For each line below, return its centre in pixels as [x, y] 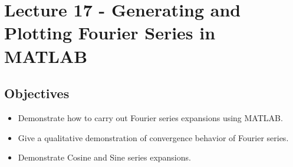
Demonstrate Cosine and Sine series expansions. [104, 157]
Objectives [37, 93]
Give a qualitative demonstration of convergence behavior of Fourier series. [153, 137]
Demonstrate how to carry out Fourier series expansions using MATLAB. [150, 117]
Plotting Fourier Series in [110, 33]
